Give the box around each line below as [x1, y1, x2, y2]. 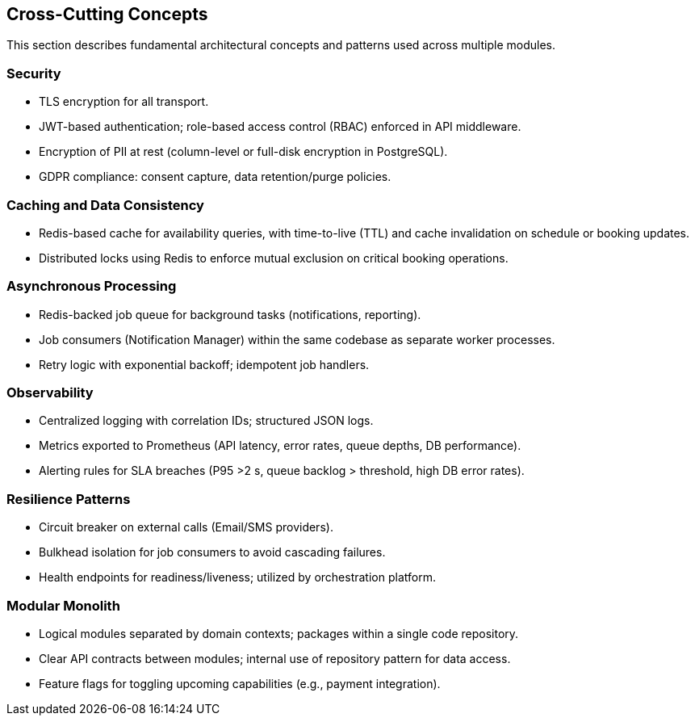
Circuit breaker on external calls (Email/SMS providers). [39, 520, 333, 535]
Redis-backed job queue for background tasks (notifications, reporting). [39, 307, 421, 321]
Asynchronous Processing [6, 278, 177, 295]
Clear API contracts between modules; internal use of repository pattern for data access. [39, 651, 511, 665]
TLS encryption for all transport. [39, 94, 209, 109]
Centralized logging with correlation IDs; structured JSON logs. [39, 413, 374, 428]
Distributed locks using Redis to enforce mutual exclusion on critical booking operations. [39, 250, 509, 265]
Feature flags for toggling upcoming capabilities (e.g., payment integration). [39, 676, 441, 691]
